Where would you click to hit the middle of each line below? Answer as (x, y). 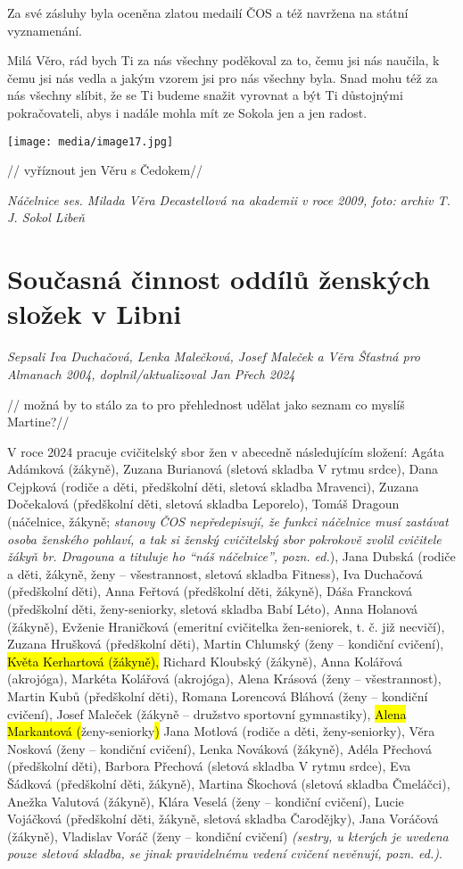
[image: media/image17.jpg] (91, 141)
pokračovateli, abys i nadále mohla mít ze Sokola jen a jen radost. (187, 112)
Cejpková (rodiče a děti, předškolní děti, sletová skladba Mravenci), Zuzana (213, 486)
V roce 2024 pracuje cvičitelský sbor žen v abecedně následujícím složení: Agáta (226, 451)
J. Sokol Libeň (46, 217)
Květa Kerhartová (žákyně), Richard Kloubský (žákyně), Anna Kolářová (205, 661)
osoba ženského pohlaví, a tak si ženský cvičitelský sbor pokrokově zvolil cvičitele (224, 538)
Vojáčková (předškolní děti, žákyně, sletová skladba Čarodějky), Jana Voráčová (223, 819)
